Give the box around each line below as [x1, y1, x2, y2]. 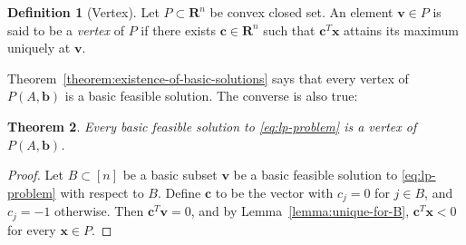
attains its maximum [344, 20, 459, 39]
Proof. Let [7, 165, 63, 184]
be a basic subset [122, 165, 218, 184]
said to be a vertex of [7, 20, 125, 39]
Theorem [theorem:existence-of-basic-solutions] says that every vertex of [7, 68, 409, 87]
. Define [157, 182, 201, 201]
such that [263, 20, 316, 39]
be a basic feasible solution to [233, 165, 398, 184]
